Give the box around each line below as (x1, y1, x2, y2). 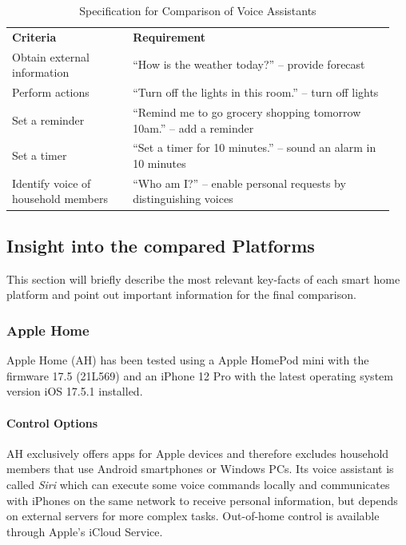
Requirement (133, 28, 206, 45)
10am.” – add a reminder (133, 119, 254, 136)
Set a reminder (12, 111, 85, 128)
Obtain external (12, 48, 90, 65)
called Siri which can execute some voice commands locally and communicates (6, 475, 390, 492)
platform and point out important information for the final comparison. (6, 286, 356, 303)
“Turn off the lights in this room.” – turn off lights (133, 84, 379, 101)
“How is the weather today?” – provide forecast (133, 56, 365, 73)
